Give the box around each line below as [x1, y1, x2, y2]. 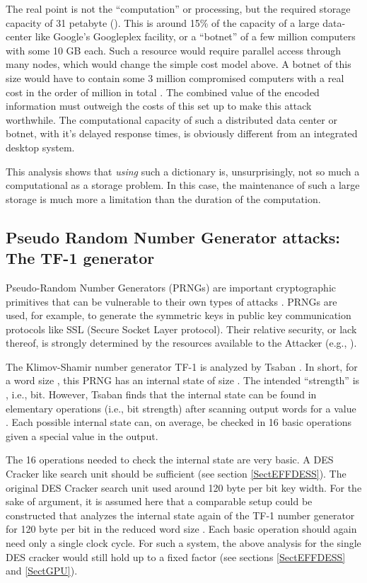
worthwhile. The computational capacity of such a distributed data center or [6, 112, 337, 127]
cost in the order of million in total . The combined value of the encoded [6, 84, 320, 99]
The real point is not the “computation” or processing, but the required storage [6, 1, 351, 16]
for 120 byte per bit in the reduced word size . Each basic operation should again [6, 521, 357, 536]
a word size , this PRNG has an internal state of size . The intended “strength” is [6, 373, 360, 388]
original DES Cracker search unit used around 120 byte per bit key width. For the [6, 480, 362, 495]
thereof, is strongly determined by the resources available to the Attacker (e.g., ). [6, 335, 357, 350]
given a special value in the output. [6, 428, 158, 443]
